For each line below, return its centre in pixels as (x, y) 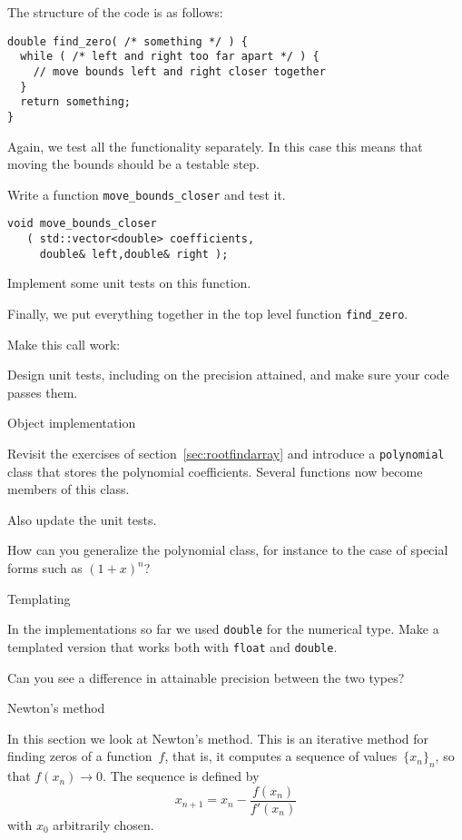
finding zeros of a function (80, 756)
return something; (76, 102)
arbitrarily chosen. (103, 824)
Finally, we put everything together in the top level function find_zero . (208, 313)
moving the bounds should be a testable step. (133, 164)
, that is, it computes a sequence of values (281, 756)
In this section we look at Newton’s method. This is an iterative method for (218, 738)
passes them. (43, 392)
